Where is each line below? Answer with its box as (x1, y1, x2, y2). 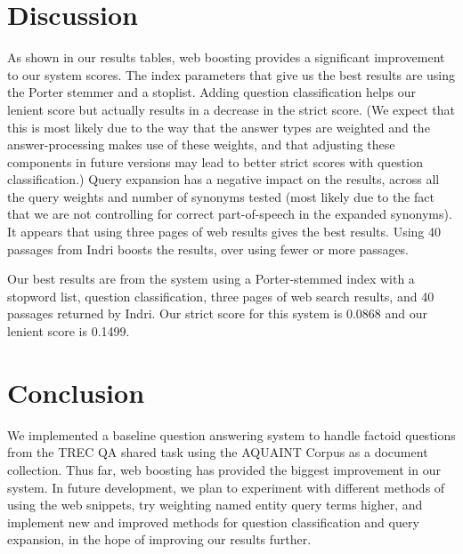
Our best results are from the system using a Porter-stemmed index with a (7, 269, 415, 288)
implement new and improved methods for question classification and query (7, 512, 419, 531)
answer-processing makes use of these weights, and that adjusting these (7, 135, 395, 154)
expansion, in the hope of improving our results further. (7, 530, 312, 549)
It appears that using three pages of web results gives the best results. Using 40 (7, 222, 441, 241)
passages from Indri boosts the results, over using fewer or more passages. (7, 239, 410, 258)
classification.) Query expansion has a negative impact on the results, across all (7, 170, 440, 189)
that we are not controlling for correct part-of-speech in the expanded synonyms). (7, 205, 452, 223)
